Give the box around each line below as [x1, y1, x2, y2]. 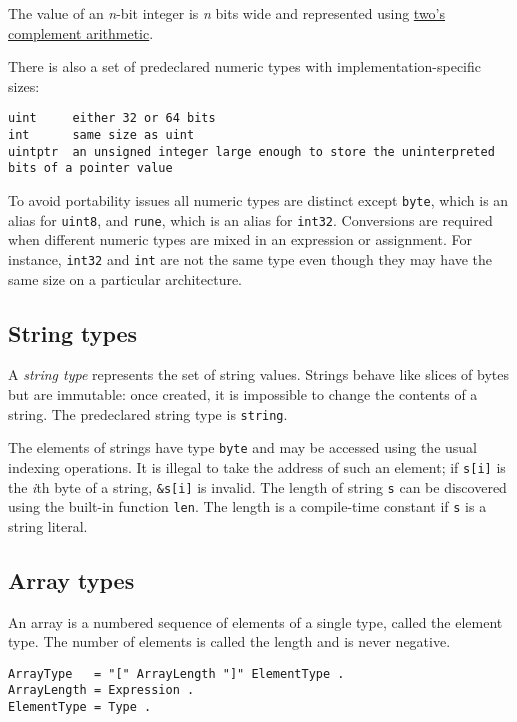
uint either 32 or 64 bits [8, 111, 216, 126]
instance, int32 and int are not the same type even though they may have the [8, 248, 493, 269]
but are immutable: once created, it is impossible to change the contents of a [8, 383, 478, 404]
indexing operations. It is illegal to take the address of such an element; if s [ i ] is [8, 456, 506, 477]
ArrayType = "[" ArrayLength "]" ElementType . [8, 666, 345, 681]
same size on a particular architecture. [8, 268, 243, 289]
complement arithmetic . [8, 22, 154, 43]
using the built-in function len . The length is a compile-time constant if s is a [8, 496, 487, 517]
